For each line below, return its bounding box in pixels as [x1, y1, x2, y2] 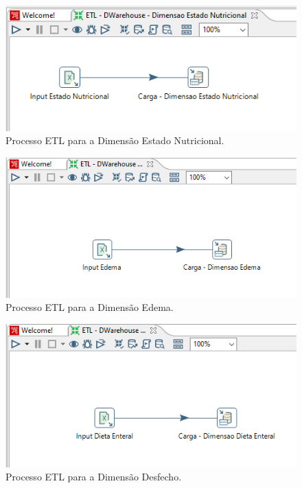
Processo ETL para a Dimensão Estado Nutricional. [5, 133, 224, 148]
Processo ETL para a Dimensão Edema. [5, 300, 174, 314]
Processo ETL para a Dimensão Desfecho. [5, 469, 182, 484]
